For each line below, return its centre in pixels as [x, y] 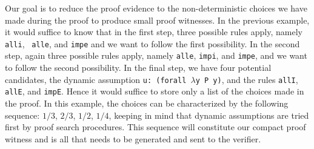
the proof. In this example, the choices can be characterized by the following [147, 103]
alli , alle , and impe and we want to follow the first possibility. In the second [152, 43]
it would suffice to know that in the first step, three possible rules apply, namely [154, 32]
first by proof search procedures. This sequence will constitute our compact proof [155, 127]
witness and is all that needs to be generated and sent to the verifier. [133, 138]
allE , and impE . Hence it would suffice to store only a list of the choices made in [155, 91]
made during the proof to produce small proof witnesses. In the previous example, [157, 20]
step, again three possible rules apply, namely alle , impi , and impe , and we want [156, 55]
